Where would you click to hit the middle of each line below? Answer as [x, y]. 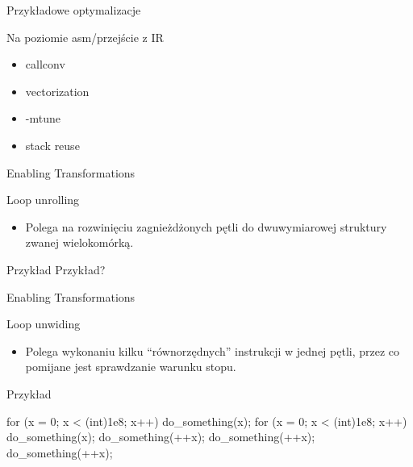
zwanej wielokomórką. [79, 242]
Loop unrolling [43, 200]
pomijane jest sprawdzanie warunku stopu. [131, 367]
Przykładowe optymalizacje [74, 10]
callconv [45, 64]
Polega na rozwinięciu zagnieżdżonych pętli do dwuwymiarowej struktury [206, 226]
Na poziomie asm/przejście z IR [85, 37]
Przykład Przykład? [56, 269]
